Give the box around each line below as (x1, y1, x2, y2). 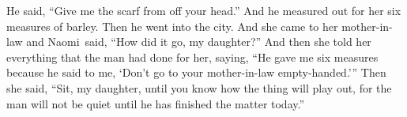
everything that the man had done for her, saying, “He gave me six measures (6, 48, 379, 65)
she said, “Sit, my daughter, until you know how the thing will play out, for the (6, 79, 392, 96)
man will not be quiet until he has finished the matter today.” (6, 95, 305, 111)
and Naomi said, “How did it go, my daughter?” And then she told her (26, 33, 371, 50)
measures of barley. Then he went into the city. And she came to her (6, 17, 338, 34)
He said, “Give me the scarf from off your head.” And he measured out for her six (6, 2, 401, 18)
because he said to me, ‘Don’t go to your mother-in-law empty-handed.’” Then (6, 64, 386, 81)
